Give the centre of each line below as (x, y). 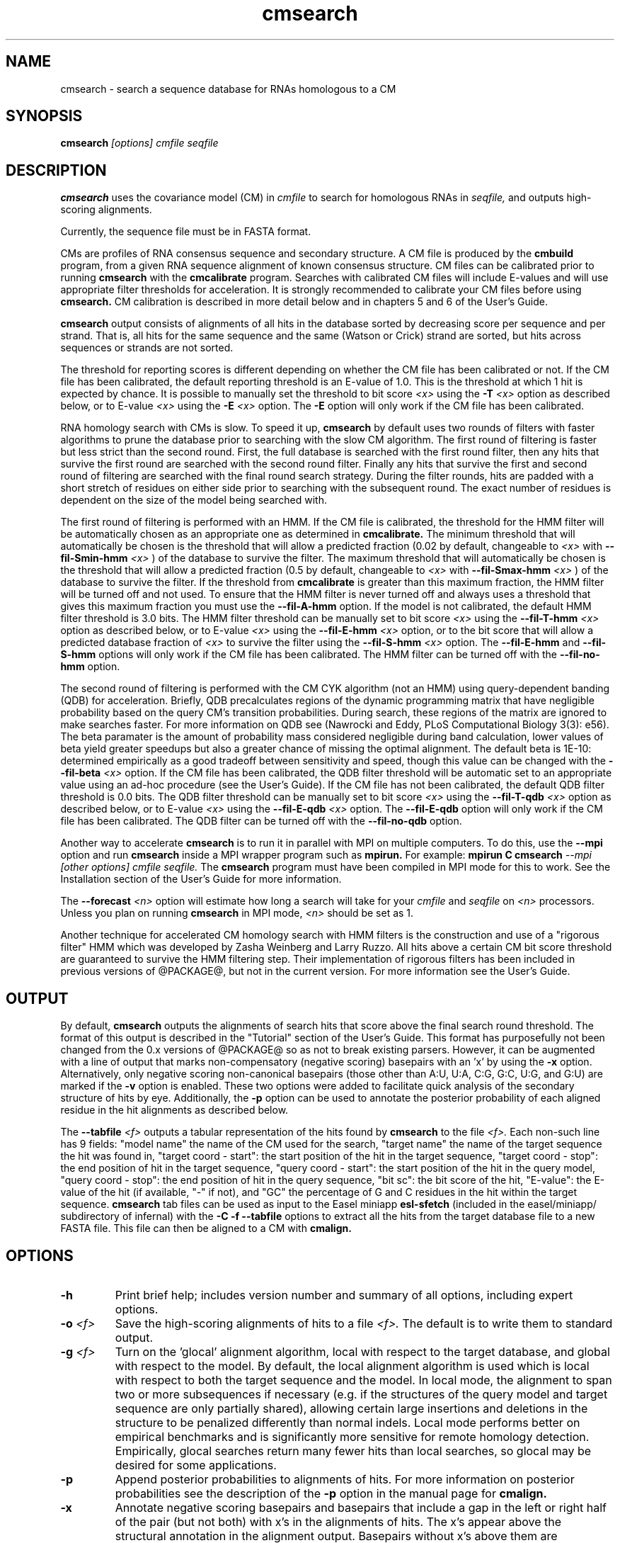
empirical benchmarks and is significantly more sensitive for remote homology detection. (352, 1436)
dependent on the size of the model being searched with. (194, 500)
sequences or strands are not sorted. (147, 348)
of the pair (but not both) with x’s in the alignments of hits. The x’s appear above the (338, 1521)
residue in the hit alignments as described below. (174, 1110)
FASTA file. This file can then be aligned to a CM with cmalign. (206, 1228)
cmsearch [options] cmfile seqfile (139, 143)
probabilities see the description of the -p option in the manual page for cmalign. (331, 1493)
